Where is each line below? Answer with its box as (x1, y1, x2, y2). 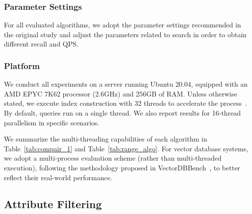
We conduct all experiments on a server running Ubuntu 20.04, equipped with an (4, 79, 248, 89)
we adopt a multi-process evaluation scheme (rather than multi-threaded (4, 153, 222, 163)
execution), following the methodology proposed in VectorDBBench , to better (4, 162, 240, 172)
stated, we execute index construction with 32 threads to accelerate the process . (4, 98, 247, 108)
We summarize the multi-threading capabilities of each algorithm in (4, 134, 207, 144)
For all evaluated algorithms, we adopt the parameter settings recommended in (4, 20, 241, 30)
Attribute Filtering (4, 196, 102, 211)
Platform (4, 59, 40, 71)
